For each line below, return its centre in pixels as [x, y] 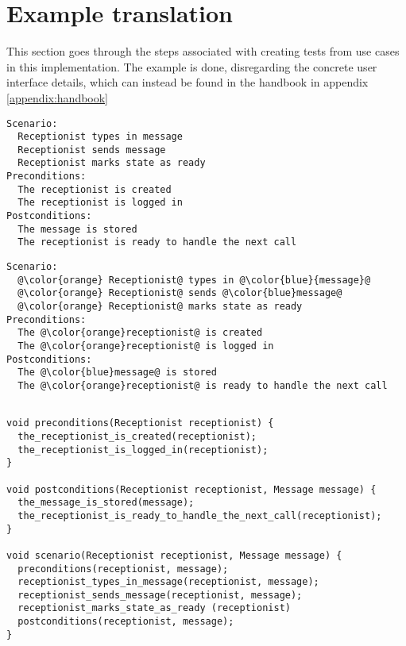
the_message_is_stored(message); [106, 503]
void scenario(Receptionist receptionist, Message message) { [174, 555]
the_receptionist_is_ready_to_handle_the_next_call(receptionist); [200, 515]
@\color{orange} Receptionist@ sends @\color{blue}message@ [180, 293]
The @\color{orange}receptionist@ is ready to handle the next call [203, 385]
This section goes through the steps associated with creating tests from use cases [203, 51]
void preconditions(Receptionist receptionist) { [140, 423]
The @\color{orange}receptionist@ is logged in [146, 346]
